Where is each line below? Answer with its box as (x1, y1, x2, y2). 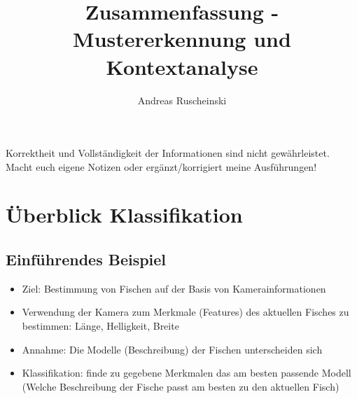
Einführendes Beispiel (6, 248, 167, 270)
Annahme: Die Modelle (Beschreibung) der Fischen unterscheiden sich (22, 342, 323, 356)
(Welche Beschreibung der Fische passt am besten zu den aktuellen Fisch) (22, 379, 339, 393)
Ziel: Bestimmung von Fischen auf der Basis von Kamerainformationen (22, 281, 326, 295)
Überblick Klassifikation (6, 200, 243, 229)
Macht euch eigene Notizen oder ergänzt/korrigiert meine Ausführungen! (6, 159, 317, 174)
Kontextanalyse (106, 52, 258, 80)
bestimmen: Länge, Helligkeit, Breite (22, 318, 179, 333)
